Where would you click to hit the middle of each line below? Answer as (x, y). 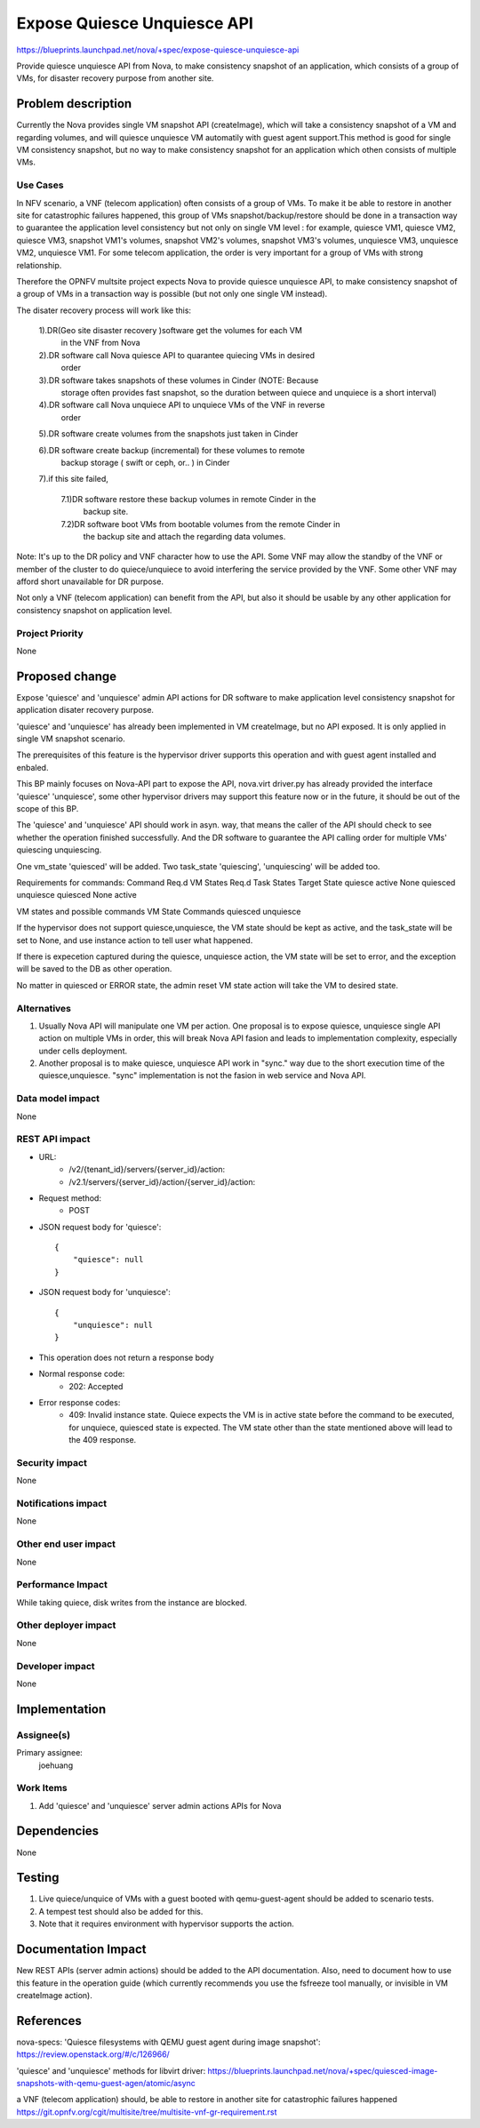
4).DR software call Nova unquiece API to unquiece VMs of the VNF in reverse (182, 405)
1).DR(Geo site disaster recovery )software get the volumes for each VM (170, 331)
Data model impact (58, 1099)
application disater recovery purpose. (85, 710)
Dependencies (58, 1831)
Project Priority (50, 633)
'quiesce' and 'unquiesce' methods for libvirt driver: (111, 2070)
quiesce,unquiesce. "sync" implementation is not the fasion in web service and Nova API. (202, 1076)
